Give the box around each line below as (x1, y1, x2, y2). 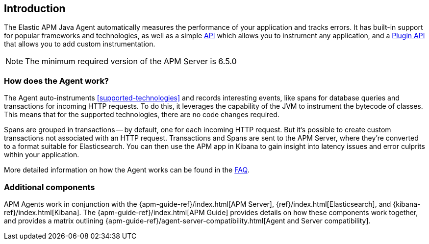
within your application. (4, 150, 79, 159)
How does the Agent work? (4, 75, 109, 86)
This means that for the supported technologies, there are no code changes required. (4, 110, 279, 119)
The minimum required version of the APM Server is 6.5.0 (25, 56, 237, 67)
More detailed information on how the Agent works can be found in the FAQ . (4, 166, 250, 174)
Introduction (4, 2, 66, 15)
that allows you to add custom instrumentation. (4, 40, 155, 49)
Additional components (4, 182, 95, 192)
